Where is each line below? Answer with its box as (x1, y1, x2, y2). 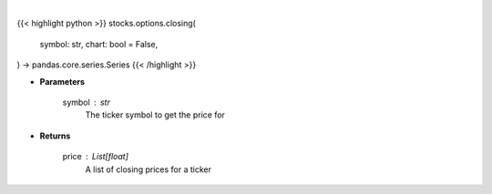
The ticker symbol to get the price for (85, 109, 225, 120)
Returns (39, 130, 71, 141)
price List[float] (62, 151, 129, 162)
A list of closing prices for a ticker (85, 164, 211, 175)
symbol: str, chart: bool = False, (39, 38, 159, 49)
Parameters (39, 76, 86, 87)
